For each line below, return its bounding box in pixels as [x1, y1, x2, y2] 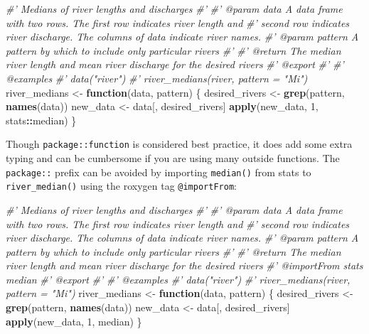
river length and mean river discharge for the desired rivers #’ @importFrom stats [6, 258, 363, 273]
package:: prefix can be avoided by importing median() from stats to [6, 164, 311, 179]
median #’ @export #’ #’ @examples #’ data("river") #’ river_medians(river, [6, 271, 351, 286]
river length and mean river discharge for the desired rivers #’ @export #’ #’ [6, 57, 344, 72]
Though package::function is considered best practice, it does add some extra [6, 136, 353, 151]
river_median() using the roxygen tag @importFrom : [6, 178, 237, 193]
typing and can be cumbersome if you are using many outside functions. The [6, 151, 340, 165]
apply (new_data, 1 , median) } [6, 313, 142, 328]
